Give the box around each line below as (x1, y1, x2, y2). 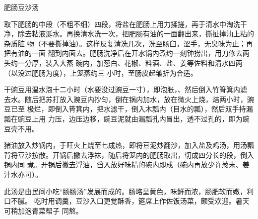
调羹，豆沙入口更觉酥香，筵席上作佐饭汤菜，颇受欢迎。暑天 (55, 196, 250, 206)
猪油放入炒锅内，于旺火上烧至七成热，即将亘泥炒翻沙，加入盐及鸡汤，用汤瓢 (4, 140, 254, 150)
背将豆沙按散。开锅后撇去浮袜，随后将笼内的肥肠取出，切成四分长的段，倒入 (4, 149, 254, 160)
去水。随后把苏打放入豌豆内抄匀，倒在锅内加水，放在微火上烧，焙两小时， (4, 94, 247, 104)
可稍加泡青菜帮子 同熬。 (4, 205, 83, 216)
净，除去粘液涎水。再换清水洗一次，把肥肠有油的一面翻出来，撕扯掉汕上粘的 (4, 28, 254, 39)
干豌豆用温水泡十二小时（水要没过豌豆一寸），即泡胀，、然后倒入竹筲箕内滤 (4, 84, 247, 95)
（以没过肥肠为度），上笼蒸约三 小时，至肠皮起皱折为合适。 (4, 67, 197, 78)
